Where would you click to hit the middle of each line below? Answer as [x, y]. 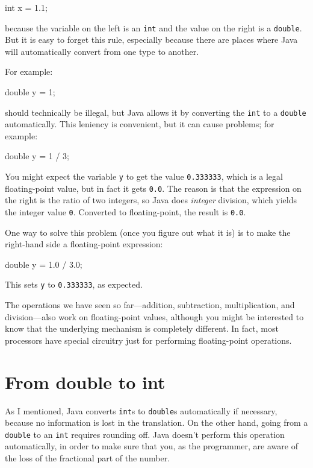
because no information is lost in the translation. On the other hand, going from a [156, 422]
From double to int [85, 381]
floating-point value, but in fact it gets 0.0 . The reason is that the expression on [153, 188]
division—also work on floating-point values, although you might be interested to [154, 316]
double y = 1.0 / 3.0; [44, 264]
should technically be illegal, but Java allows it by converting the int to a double [156, 112]
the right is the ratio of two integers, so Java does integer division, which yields [151, 200]
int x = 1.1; [26, 7]
